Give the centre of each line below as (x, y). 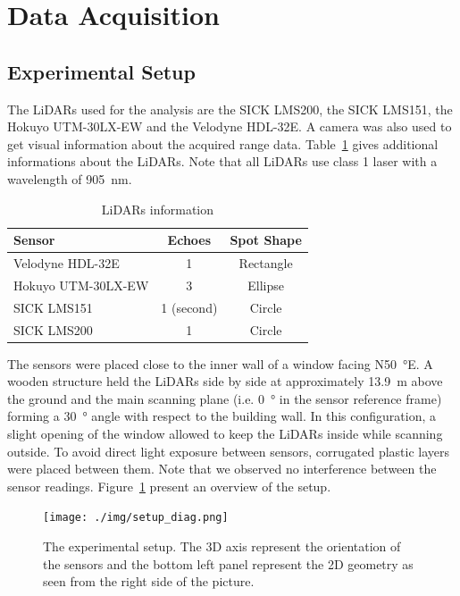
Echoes (189, 240)
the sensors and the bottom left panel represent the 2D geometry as (228, 563)
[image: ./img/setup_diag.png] (136, 518)
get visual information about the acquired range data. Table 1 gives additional (223, 143)
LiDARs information (158, 209)
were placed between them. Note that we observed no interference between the (222, 469)
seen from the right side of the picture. (149, 581)
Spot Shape (266, 240)
